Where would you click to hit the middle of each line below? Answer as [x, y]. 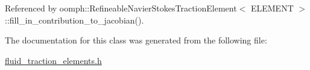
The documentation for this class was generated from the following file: [136, 40]
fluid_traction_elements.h [53, 60]
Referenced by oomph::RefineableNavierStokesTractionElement [121, 8]
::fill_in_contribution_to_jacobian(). [74, 20]
